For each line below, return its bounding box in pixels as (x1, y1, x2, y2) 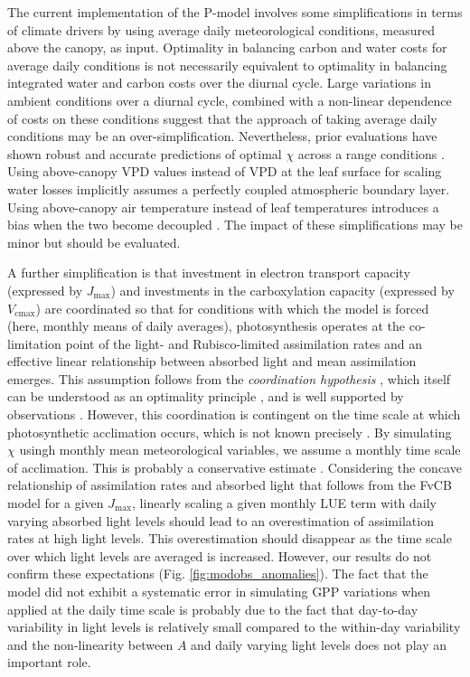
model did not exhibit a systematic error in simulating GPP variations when (7, 582, 431, 600)
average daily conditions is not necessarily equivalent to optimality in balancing (7, 55, 447, 74)
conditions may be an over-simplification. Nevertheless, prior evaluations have (7, 127, 437, 146)
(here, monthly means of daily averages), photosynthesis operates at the (7, 316, 406, 335)
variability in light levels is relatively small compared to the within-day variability (7, 617, 461, 636)
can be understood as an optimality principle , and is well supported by (7, 387, 404, 406)
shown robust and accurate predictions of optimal (7, 144, 282, 163)
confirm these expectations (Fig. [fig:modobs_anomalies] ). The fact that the (7, 564, 428, 583)
